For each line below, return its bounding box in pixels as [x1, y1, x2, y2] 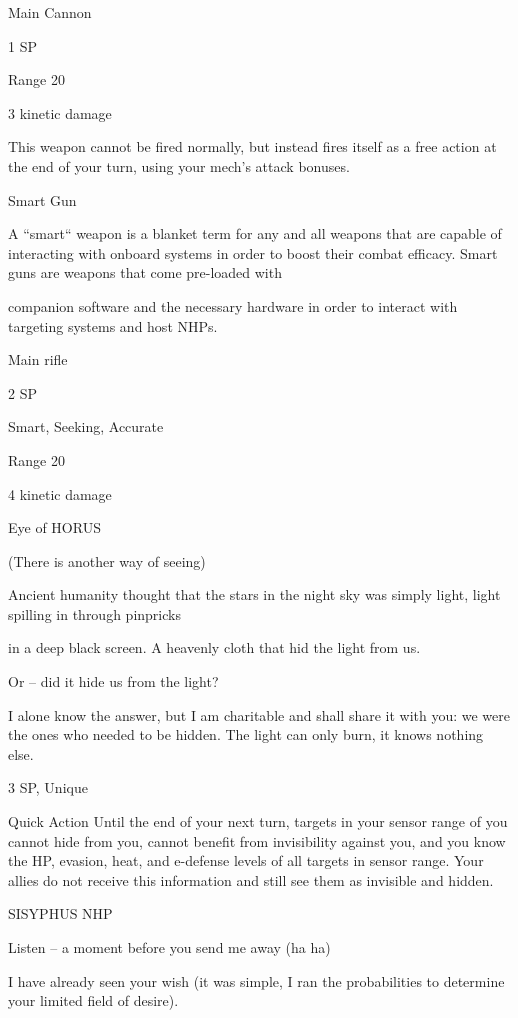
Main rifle [8, 349, 68, 370]
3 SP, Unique [8, 777, 88, 798]
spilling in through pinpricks [8, 603, 181, 624]
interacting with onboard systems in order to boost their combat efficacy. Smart [8, 242, 498, 263]
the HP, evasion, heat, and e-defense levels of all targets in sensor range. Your [8, 850, 484, 871]
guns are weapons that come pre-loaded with [8, 262, 282, 283]
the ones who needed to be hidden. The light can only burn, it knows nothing [8, 724, 484, 745]
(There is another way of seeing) [8, 550, 206, 571]
